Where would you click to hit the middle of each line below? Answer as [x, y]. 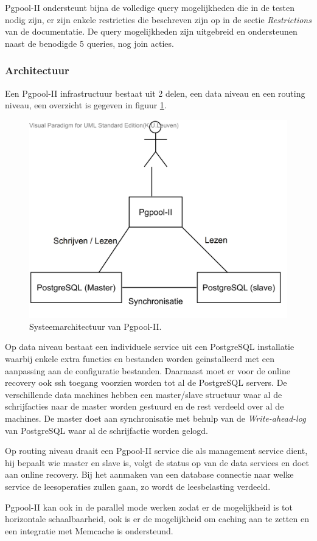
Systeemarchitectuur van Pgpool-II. [96, 326]
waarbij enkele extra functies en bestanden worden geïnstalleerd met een [140, 359]
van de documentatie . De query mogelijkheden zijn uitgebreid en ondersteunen [151, 31]
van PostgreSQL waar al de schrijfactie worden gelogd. [106, 430]
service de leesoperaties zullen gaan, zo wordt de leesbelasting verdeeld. [138, 486]
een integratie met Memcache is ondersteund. [89, 530]
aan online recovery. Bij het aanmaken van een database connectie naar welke [149, 474]
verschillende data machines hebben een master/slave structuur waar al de [144, 394]
